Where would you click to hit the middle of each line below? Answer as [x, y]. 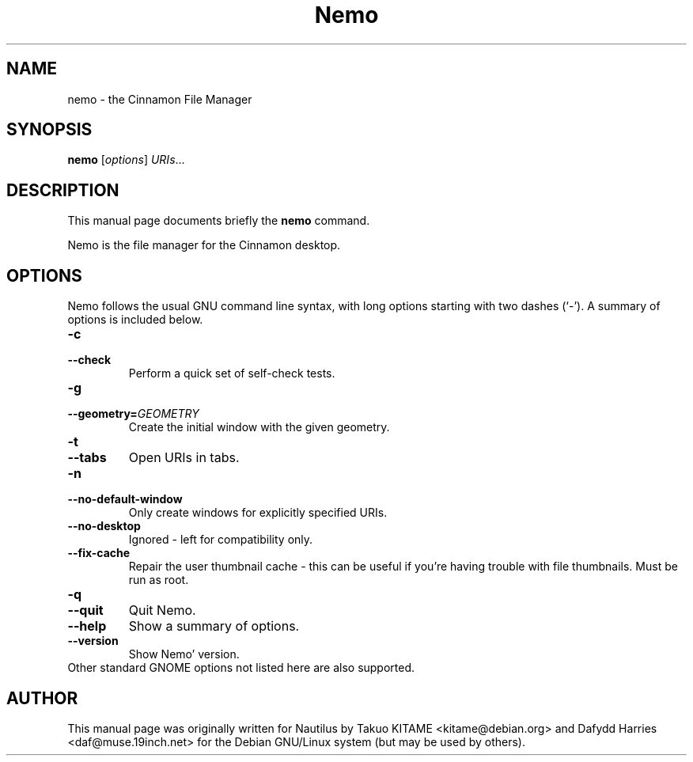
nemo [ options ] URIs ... [126, 160]
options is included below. [135, 320]
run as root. [159, 580]
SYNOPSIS [49, 130]
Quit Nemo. [162, 610]
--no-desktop [104, 526]
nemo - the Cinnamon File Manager [160, 99]
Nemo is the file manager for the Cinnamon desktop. [204, 245]
